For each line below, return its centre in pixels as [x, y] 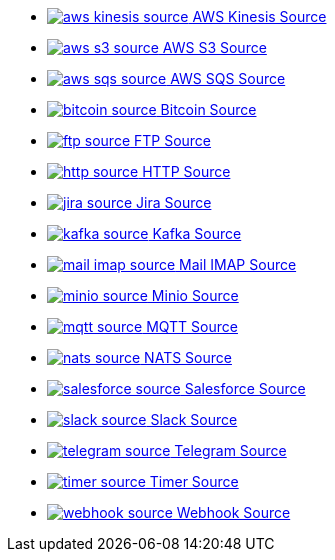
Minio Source [195, 295]
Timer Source [194, 481]
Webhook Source [233, 512]
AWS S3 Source [214, 47]
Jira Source [174, 202]
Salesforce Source [245, 388]
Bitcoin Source [208, 109]
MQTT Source [192, 326]
